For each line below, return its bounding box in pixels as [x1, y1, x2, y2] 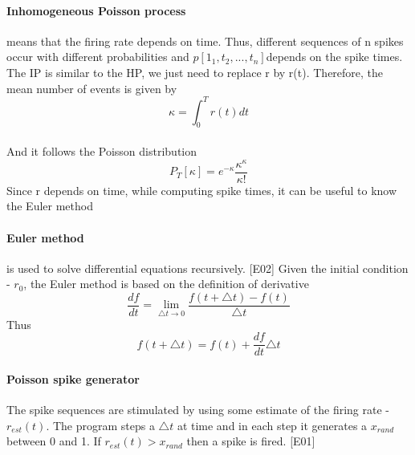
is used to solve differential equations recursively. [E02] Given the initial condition [6, 259, 409, 276]
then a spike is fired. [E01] [186, 433, 315, 449]
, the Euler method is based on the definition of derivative [23, 275, 309, 292]
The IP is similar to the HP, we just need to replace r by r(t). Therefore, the [6, 63, 384, 80]
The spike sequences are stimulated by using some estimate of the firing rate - [6, 401, 389, 418]
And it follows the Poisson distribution [6, 143, 197, 160]
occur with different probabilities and [6, 48, 189, 65]
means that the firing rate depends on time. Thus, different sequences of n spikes [6, 32, 404, 49]
